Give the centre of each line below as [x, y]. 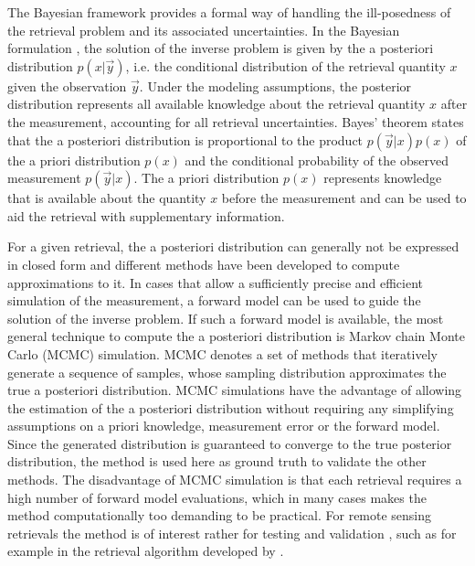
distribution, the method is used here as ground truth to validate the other [217, 461]
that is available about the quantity [107, 198]
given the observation [67, 85]
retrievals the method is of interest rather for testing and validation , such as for [232, 533]
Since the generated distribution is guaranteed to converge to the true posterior [230, 443]
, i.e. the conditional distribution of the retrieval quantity [285, 65]
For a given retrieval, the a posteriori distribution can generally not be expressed [233, 246]
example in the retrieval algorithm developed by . [146, 551]
